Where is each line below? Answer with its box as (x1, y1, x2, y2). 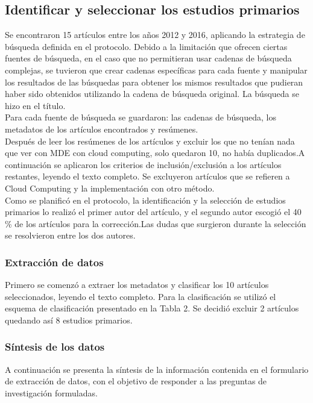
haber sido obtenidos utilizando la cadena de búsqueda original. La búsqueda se (5, 87, 299, 100)
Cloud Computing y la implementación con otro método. (5, 181, 215, 194)
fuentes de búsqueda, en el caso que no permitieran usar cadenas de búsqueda (5, 52, 292, 64)
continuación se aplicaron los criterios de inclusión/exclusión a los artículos (5, 158, 282, 170)
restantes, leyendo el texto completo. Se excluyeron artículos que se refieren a (5, 170, 290, 183)
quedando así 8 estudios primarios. (5, 313, 133, 326)
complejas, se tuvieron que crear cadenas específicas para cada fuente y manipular (5, 63, 308, 76)
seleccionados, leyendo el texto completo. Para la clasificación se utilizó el (5, 290, 276, 302)
